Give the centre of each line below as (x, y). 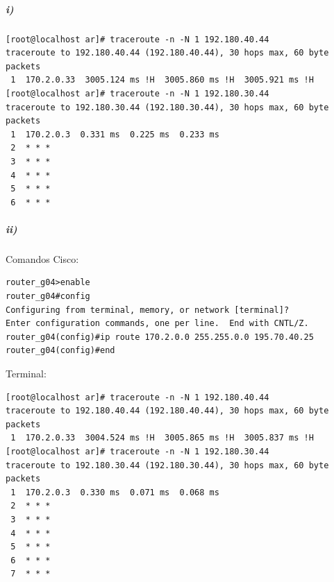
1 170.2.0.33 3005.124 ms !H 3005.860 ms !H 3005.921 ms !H (162, 80)
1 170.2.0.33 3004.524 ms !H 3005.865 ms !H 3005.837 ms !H (162, 438)
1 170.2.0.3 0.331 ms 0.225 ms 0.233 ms (115, 134)
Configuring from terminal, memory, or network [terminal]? (148, 310)
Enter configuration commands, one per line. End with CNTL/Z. (157, 324)
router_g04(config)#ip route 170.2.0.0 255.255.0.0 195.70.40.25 (160, 337)
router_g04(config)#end (60, 351)
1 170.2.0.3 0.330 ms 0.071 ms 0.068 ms (115, 492)
